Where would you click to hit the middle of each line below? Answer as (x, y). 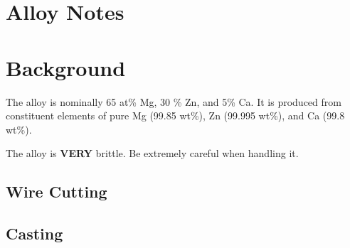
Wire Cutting (57, 192)
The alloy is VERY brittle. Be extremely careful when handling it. (152, 153)
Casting (35, 233)
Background (66, 67)
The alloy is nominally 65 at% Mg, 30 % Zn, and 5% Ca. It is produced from (174, 101)
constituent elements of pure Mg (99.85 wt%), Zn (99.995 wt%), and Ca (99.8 (175, 115)
